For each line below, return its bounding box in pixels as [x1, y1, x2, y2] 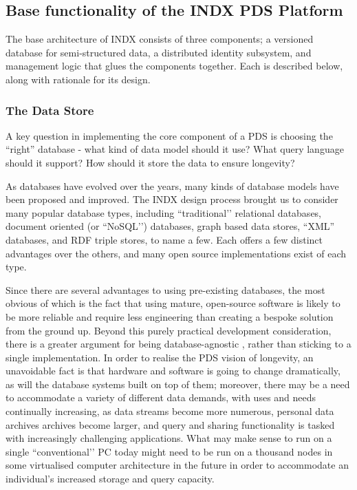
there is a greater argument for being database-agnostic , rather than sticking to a [6, 337, 351, 351]
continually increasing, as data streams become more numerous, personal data [6, 404, 334, 418]
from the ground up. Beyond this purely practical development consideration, [6, 323, 332, 337]
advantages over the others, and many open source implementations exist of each [6, 246, 347, 260]
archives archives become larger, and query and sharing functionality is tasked [6, 417, 335, 432]
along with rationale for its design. [6, 72, 151, 86]
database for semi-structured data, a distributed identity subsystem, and [6, 45, 312, 59]
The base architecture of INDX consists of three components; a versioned [6, 32, 314, 46]
